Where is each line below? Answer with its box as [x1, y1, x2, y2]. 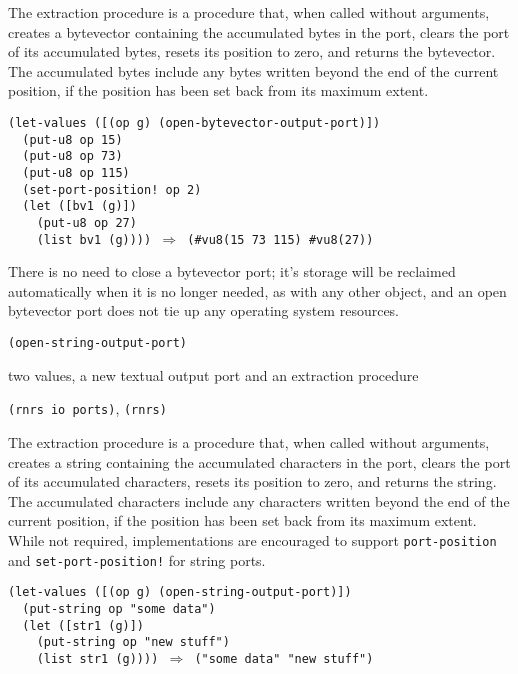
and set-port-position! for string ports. [8, 549, 266, 570]
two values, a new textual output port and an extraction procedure [8, 364, 419, 385]
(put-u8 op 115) [22, 165, 130, 180]
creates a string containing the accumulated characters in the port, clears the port [8, 451, 511, 472]
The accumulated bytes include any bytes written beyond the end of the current [8, 60, 499, 81]
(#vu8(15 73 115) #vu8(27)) [187, 232, 374, 247]
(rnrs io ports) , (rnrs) [8, 398, 167, 419]
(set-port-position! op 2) [22, 182, 202, 197]
